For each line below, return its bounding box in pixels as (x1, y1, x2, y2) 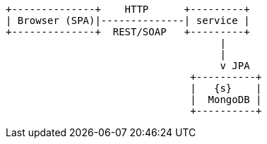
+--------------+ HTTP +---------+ (6, 4, 250, 15)
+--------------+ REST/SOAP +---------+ (6, 26, 250, 37)
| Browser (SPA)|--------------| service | (6, 15, 250, 26)
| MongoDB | (190, 94, 262, 105)
